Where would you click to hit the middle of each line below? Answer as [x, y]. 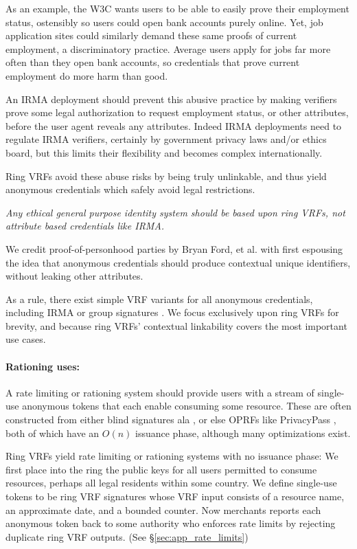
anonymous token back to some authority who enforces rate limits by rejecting [171, 523]
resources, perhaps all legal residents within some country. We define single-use [171, 483]
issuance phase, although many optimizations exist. [243, 433]
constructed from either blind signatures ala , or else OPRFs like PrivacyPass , [171, 419]
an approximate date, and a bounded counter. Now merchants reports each [163, 509]
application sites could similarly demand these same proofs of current [151, 35]
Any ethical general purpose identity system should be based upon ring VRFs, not [175, 212]
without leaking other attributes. [74, 276]
